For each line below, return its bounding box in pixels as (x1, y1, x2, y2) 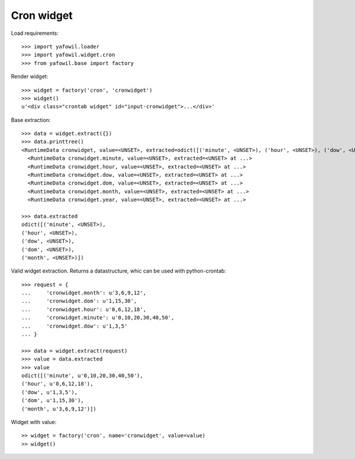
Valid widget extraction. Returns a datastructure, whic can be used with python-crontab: (11, 267, 227, 274)
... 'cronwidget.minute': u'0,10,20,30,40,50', (21, 314, 175, 321)
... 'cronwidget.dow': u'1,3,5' (21, 322, 128, 329)
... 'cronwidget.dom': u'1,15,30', (21, 298, 137, 305)
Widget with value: (11, 418, 57, 425)
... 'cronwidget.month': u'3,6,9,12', (21, 290, 147, 296)
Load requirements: (11, 30, 59, 37)
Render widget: (11, 73, 49, 80)
